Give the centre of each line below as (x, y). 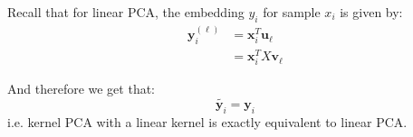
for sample (292, 12)
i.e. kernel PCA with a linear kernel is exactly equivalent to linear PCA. (207, 121)
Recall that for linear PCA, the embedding (126, 12)
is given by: (371, 12)
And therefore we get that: (82, 89)
